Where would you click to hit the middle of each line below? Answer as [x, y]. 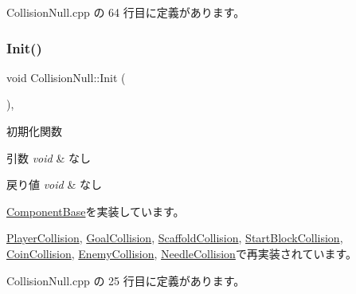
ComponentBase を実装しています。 [96, 211]
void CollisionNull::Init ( [66, 77]
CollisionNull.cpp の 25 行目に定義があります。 [126, 280]
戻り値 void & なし [54, 184]
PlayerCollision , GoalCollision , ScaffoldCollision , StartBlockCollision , [175, 238]
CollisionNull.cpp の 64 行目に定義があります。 [126, 12]
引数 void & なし [49, 157]
